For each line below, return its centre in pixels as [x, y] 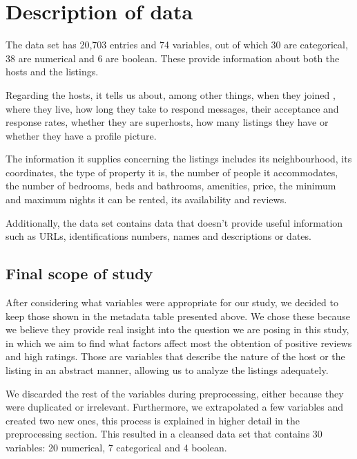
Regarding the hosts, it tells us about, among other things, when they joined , [171, 94]
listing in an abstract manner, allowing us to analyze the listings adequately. [167, 370]
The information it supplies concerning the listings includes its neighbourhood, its [179, 159]
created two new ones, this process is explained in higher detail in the [153, 420]
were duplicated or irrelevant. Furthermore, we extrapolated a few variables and [175, 407]
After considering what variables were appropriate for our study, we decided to [172, 302]
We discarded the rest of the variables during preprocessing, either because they [175, 393]
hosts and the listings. [52, 72]
